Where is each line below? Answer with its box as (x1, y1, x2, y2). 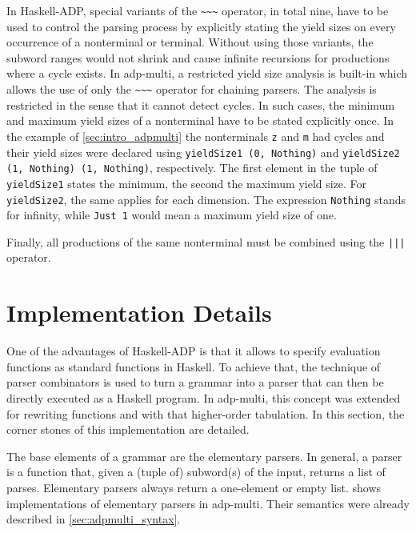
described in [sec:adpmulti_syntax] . (6, 511, 181, 527)
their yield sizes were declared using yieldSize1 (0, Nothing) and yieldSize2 (6, 143, 400, 160)
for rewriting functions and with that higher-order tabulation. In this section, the (6, 405, 405, 422)
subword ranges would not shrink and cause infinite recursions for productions (6, 49, 390, 66)
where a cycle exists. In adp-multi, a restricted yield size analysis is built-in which (6, 65, 408, 82)
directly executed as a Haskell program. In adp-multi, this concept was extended (6, 389, 401, 406)
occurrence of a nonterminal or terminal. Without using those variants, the (6, 34, 374, 50)
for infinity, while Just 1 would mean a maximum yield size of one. (6, 206, 337, 223)
